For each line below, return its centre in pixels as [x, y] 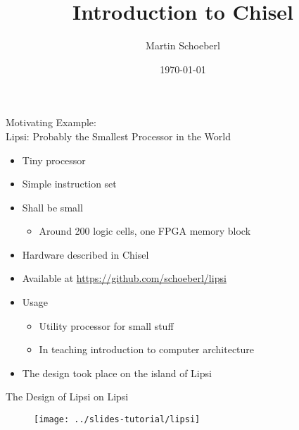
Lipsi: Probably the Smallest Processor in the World [118, 136]
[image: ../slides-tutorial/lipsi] [117, 420]
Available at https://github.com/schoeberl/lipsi [124, 278]
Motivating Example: [51, 122]
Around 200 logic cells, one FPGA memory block [145, 231]
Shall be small [52, 207]
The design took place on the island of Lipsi [117, 373]
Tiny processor [54, 160]
